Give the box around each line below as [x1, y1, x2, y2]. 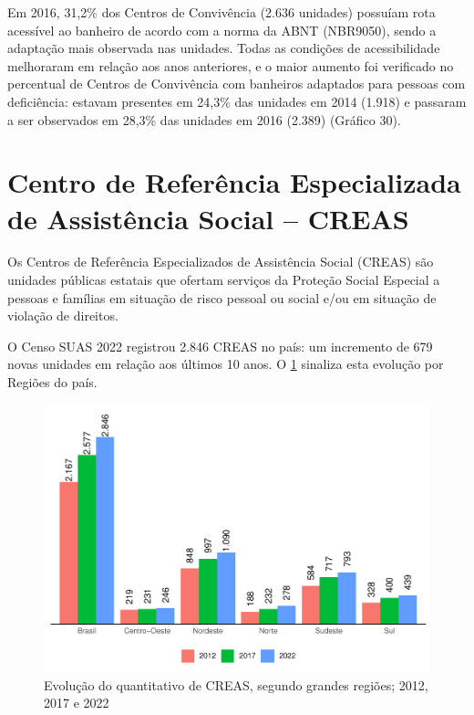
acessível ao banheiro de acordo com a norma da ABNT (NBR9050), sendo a [7, 20, 437, 39]
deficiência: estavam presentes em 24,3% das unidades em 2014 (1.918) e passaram [7, 91, 467, 110]
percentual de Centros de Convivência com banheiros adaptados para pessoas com [7, 74, 466, 93]
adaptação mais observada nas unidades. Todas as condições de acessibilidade [7, 38, 440, 58]
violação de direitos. [7, 306, 118, 325]
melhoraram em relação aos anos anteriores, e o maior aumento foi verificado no [7, 56, 454, 75]
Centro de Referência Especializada [7, 163, 461, 201]
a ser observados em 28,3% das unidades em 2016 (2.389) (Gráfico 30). [7, 110, 401, 129]
